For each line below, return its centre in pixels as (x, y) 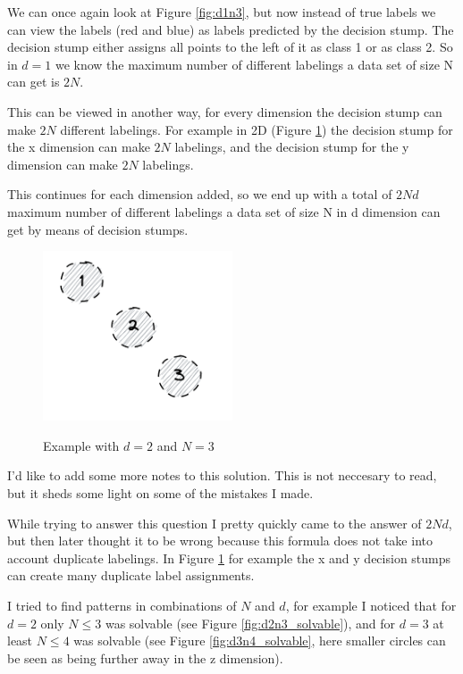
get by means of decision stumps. (98, 229)
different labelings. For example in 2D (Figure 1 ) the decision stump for (257, 129)
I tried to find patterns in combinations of (122, 606)
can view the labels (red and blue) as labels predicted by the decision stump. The (231, 29)
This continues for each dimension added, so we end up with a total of (200, 194)
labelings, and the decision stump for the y (292, 147)
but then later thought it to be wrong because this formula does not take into (220, 541)
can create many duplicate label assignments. (131, 575)
